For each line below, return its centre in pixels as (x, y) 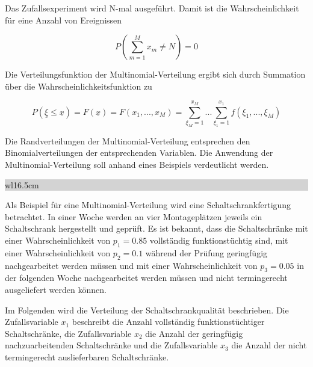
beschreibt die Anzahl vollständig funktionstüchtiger (168, 322)
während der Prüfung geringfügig (206, 252)
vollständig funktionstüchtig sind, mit (219, 240)
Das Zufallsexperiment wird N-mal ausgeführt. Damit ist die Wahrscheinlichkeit (152, 8)
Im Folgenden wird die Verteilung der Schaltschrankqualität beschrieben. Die (147, 310)
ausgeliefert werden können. (56, 289)
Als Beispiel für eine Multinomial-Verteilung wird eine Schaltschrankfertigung (148, 205)
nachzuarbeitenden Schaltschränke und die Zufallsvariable (111, 345)
